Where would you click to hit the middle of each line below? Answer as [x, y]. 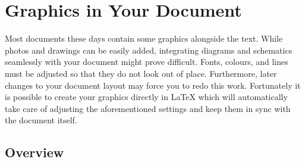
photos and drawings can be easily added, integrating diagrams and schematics [149, 50]
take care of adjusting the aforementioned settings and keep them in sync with [148, 108]
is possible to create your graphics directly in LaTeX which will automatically [146, 97]
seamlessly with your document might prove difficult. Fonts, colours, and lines [147, 62]
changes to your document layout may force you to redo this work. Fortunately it [153, 85]
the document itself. [41, 120]
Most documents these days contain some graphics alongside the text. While [144, 38]
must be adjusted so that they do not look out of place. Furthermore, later [141, 73]
